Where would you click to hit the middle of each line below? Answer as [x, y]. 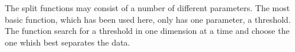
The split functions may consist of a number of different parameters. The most [147, 8]
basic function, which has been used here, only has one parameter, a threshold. [148, 19]
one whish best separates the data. [68, 42]
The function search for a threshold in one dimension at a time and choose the [147, 31]
